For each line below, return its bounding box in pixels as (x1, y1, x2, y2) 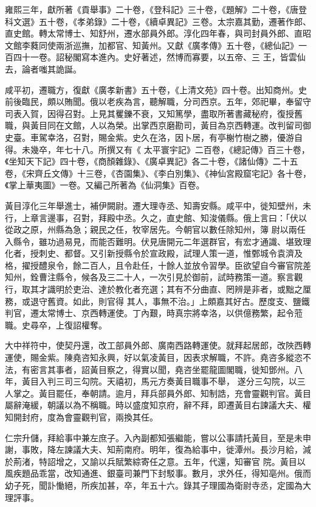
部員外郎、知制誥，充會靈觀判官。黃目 (157, 386, 311, 399)
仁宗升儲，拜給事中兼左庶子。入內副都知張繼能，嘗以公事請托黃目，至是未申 (5, 431, 311, 444)
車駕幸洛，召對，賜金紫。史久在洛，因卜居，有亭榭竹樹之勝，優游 (30, 130, 294, 143)
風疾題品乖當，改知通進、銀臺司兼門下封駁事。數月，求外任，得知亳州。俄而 (5, 467, 311, 480)
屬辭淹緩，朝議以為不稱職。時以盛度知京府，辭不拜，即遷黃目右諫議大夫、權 (5, 399, 311, 411)
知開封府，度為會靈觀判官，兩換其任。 (5, 411, 158, 423)
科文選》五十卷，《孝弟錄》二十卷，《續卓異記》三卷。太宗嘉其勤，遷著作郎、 (5, 15, 311, 27)
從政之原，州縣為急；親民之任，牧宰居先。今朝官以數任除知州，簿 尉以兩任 (5, 223, 306, 236)
